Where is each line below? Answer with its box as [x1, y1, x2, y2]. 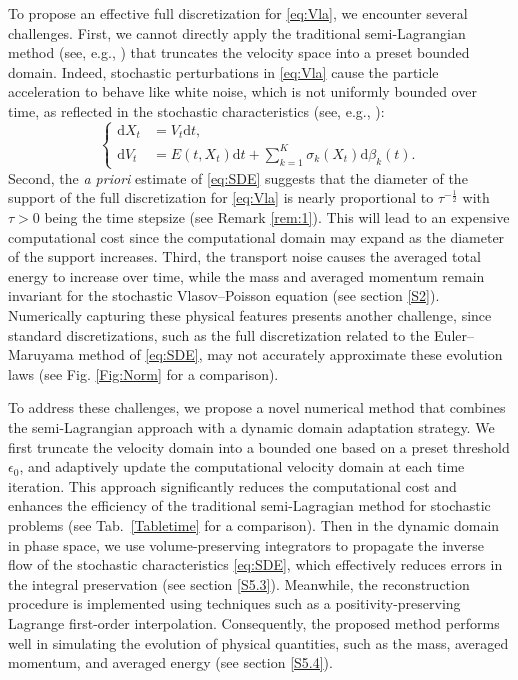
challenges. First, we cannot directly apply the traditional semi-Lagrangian [8, 22, 466, 43]
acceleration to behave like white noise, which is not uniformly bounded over [8, 81, 477, 102]
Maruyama [8, 344, 74, 365]
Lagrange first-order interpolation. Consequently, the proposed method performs [8, 612, 500, 633]
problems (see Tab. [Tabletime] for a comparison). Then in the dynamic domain [8, 514, 500, 535]
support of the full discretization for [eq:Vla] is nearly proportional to [8, 187, 434, 208]
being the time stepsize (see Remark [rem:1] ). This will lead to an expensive [44, 207, 510, 228]
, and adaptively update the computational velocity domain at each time [19, 456, 465, 477]
